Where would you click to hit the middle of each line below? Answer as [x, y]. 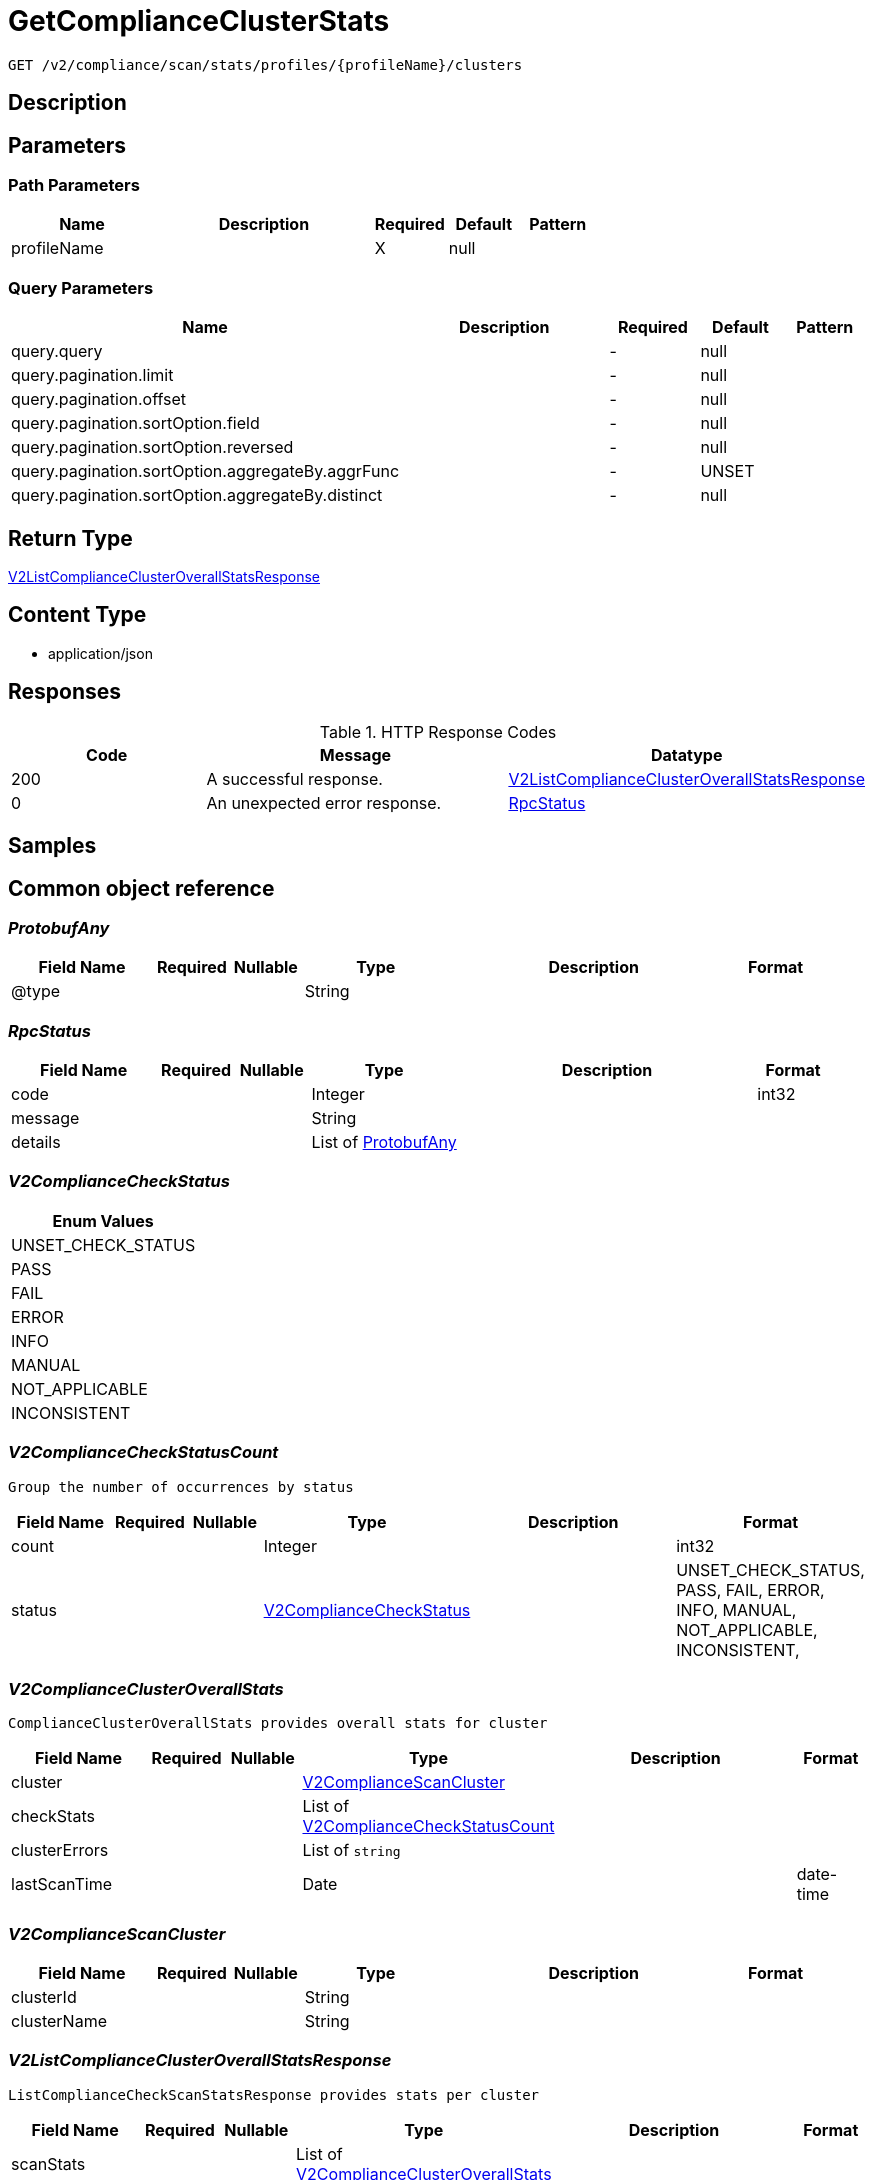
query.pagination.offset [99, 399]
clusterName [59, 2021]
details [36, 1142]
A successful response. [294, 778]
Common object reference [141, 888]
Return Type [70, 538]
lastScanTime [61, 1884]
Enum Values [103, 1220]
